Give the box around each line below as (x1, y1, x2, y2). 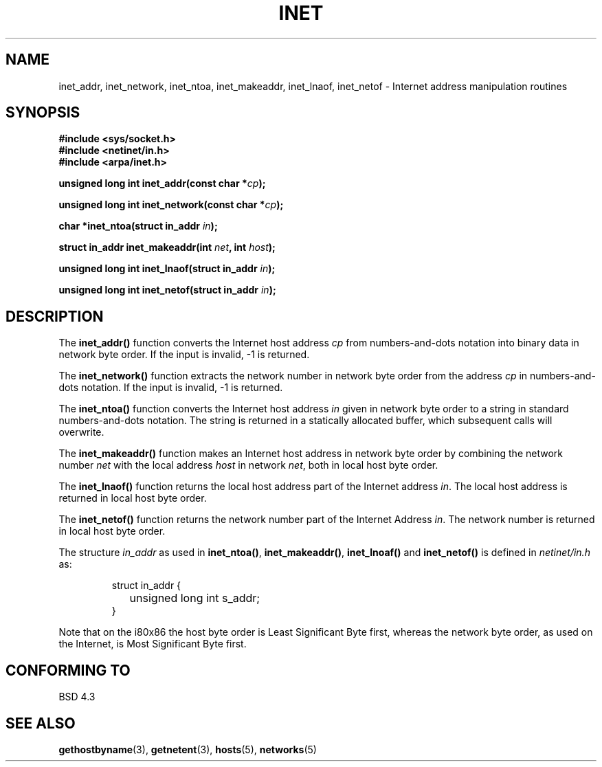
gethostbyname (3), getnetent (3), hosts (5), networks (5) (58, 743, 317, 755)
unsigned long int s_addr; (129, 591, 260, 605)
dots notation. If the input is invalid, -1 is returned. (58, 381, 283, 394)
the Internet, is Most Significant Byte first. (58, 638, 247, 650)
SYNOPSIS (5, 104, 80, 122)
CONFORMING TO (5, 661, 131, 679)
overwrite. (58, 426, 104, 438)
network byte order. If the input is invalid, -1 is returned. (58, 348, 310, 361)
